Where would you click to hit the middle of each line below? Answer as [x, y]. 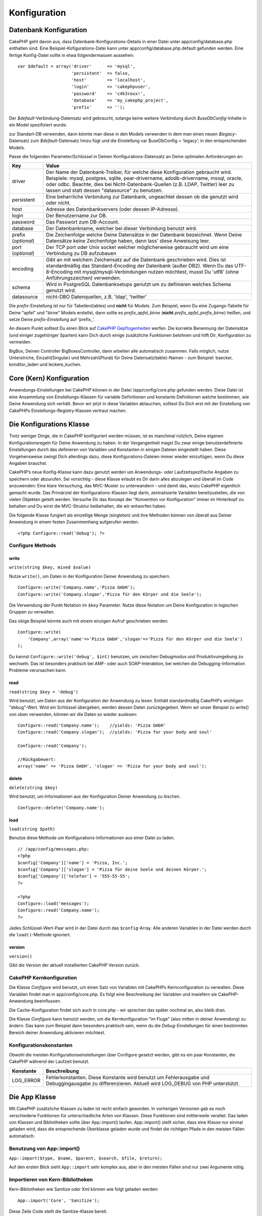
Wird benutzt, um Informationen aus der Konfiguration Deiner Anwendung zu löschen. [95, 796]
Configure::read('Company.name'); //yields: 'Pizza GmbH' [92, 725]
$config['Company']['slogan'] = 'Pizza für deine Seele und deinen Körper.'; [112, 869]
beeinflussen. [48, 1001]
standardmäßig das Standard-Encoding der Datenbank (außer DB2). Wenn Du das [139, 266]
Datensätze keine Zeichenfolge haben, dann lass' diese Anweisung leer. [128, 241]
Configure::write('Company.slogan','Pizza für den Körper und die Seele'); [110, 594]
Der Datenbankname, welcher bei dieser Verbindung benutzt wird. [122, 229]
